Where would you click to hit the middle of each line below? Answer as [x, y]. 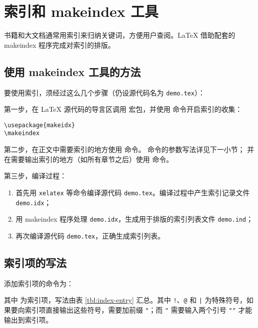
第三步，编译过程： [35, 176]
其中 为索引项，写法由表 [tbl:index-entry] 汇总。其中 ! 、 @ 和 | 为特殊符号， [125, 300]
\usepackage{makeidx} [40, 125]
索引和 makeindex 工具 [81, 11]
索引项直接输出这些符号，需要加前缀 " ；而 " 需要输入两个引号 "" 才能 [138, 309]
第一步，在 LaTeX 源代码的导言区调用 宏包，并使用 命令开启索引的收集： [123, 109]
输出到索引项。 [28, 319]
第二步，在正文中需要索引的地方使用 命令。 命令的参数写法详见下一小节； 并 [129, 149]
